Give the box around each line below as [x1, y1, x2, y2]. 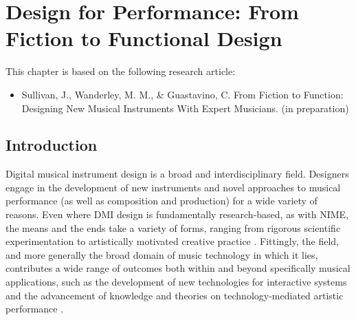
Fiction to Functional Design [5, 24, 282, 52]
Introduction [5, 134, 98, 156]
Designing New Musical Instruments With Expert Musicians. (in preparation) [21, 100, 349, 115]
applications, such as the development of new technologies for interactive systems [5, 275, 347, 289]
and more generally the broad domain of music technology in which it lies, [5, 247, 318, 262]
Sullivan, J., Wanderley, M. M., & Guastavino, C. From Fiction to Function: [21, 87, 344, 101]
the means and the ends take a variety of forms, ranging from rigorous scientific [5, 220, 341, 235]
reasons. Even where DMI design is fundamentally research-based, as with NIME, [5, 207, 349, 222]
